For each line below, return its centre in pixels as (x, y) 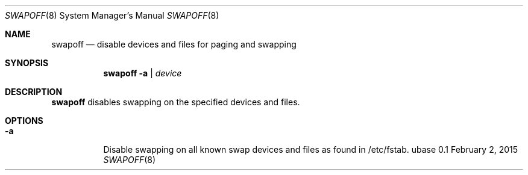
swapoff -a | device (143, 73)
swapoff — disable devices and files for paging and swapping (174, 44)
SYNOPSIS (27, 63)
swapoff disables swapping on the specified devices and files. (176, 102)
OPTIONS (24, 121)
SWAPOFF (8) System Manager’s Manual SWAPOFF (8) (112, 15)
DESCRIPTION (34, 92)
